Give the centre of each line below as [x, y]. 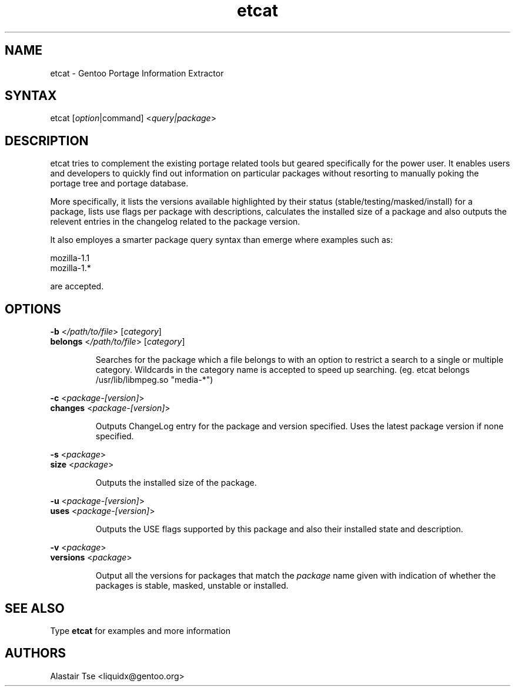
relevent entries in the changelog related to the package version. [175, 222]
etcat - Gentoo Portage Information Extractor [137, 73]
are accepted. [77, 286]
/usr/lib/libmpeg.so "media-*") [154, 380]
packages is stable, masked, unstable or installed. [192, 586]
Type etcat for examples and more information [140, 630]
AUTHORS [36, 653]
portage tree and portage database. [119, 183]
